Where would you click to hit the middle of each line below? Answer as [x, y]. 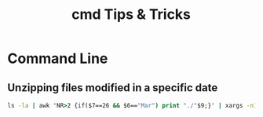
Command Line [58, 58]
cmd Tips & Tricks [131, 15]
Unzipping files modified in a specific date [113, 88]
